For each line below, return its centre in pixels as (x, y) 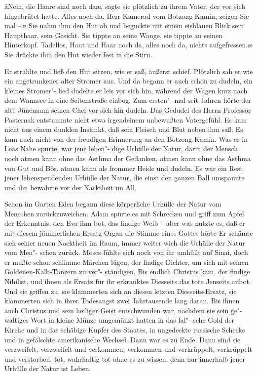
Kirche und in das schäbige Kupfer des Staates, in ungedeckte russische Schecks (125, 330)
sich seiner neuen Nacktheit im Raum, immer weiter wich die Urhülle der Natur (125, 242)
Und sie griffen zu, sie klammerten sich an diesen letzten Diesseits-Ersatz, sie (121, 291)
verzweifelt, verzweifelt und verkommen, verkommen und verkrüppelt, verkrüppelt (128, 349)
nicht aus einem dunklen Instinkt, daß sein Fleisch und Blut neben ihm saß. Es (124, 129)
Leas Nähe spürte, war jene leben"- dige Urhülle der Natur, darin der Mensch (121, 148)
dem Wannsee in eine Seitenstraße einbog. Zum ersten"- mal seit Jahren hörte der (128, 100)
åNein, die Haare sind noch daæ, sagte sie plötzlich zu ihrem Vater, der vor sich (125, 6)
